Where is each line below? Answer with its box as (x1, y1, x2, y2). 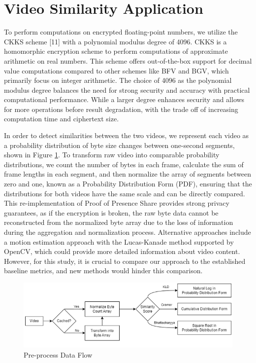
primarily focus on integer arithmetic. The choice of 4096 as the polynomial (4, 75, 232, 85)
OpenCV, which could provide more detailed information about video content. (4, 246, 240, 256)
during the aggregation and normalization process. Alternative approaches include (4, 227, 251, 237)
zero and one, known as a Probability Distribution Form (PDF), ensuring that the (4, 179, 252, 189)
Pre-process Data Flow (24, 349, 93, 360)
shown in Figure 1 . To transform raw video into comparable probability (4, 149, 220, 160)
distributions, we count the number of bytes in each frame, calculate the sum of (4, 159, 244, 169)
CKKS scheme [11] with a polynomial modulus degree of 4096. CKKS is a (4, 36, 227, 46)
